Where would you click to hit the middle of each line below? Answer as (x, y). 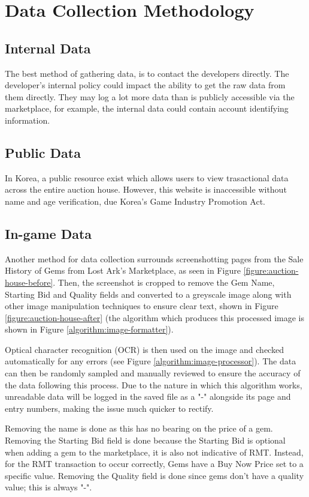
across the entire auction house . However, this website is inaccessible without (146, 189)
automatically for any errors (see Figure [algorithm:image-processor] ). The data (151, 361)
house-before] (29, 282)
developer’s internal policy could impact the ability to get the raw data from (145, 85)
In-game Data (49, 233)
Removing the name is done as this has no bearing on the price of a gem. (139, 428)
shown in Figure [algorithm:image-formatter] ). (89, 329)
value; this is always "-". (49, 487)
